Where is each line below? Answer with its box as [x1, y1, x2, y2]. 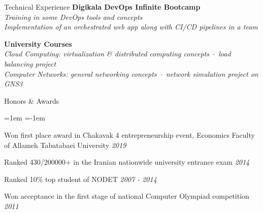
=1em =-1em [4, 112, 45, 123]
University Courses [4, 38, 72, 49]
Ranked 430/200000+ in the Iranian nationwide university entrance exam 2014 [4, 157, 250, 167]
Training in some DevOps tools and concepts [4, 11, 143, 22]
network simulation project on [166, 68, 258, 79]
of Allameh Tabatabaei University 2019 [4, 139, 126, 150]
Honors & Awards [4, 95, 59, 106]
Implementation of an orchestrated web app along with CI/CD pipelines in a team [4, 21, 258, 32]
